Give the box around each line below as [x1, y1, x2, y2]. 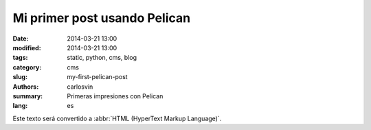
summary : [12, 91, 43, 100]
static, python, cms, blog [67, 54, 137, 62]
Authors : [12, 83, 39, 91]
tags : [12, 54, 28, 62]
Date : [12, 34, 29, 43]
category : [12, 63, 42, 72]
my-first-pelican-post [67, 73, 128, 81]
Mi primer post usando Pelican [12, 10, 191, 25]
